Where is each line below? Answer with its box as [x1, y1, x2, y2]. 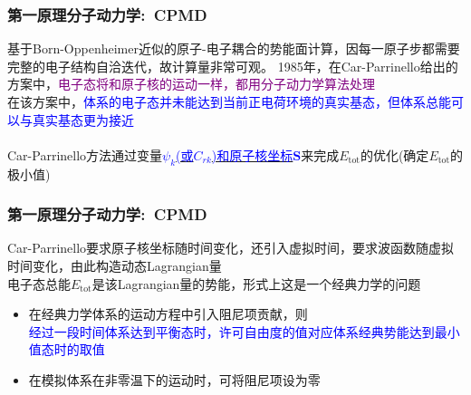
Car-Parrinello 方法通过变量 [7, 145, 163, 164]
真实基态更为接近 [32, 110, 134, 129]
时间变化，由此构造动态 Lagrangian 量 [7, 255, 222, 275]
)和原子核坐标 [211, 145, 293, 164]
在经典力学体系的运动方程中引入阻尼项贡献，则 [28, 304, 308, 323]
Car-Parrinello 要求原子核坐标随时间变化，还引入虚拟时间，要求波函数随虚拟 [7, 238, 455, 257]
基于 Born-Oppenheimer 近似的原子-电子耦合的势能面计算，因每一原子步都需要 [7, 39, 460, 58]
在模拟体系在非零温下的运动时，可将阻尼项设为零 [28, 370, 321, 389]
